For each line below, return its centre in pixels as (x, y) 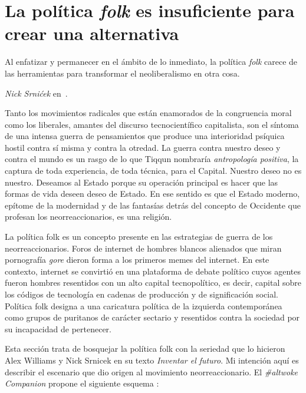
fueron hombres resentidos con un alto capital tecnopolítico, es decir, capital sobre (153, 283)
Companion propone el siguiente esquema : (82, 383)
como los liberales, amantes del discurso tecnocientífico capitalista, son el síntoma (152, 124)
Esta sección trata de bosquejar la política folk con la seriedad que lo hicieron (145, 349)
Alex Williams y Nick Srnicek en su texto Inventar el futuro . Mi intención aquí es (152, 360)
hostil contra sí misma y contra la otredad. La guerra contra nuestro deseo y (143, 147)
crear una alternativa (92, 33)
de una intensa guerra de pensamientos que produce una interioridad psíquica (145, 136)
